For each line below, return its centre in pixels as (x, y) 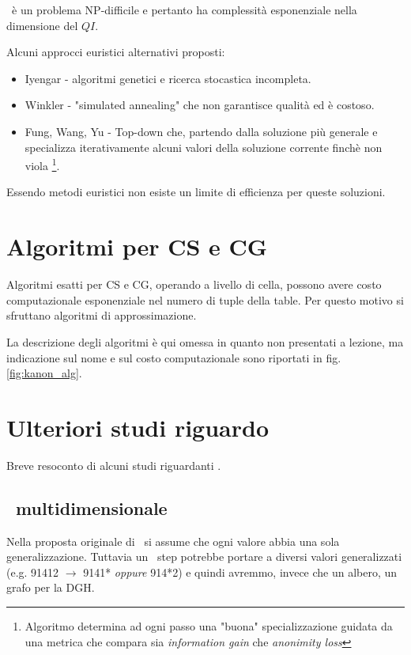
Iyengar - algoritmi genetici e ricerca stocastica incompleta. (168, 78)
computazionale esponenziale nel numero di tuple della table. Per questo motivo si (205, 299)
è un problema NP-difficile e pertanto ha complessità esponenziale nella (184, 9)
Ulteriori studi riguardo (138, 427)
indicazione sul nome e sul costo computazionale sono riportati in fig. (174, 357)
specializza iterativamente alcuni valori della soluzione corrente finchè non (204, 147)
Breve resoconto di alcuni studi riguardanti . (114, 465)
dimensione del (42, 25)
